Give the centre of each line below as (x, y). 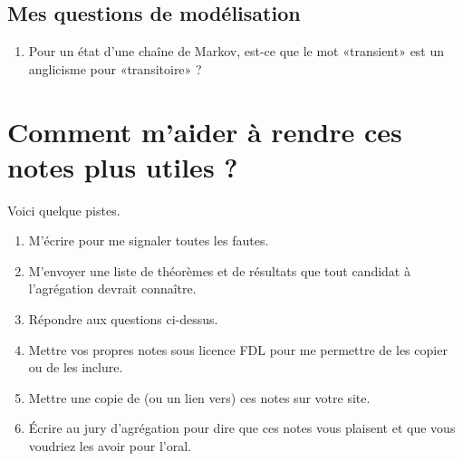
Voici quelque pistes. (64, 210)
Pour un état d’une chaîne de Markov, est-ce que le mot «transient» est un (236, 51)
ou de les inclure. (76, 367)
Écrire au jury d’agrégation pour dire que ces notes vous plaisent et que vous (242, 428)
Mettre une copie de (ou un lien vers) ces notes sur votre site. (199, 397)
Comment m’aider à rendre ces (205, 131)
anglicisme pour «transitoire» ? (115, 68)
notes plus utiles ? (123, 166)
